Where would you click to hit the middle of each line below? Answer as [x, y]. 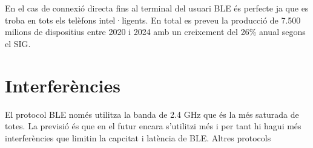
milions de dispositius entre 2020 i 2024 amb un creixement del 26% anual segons [155, 32]
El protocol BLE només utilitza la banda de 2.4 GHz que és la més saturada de [152, 114]
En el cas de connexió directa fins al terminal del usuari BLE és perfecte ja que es [157, 8]
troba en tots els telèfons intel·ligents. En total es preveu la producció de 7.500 [153, 20]
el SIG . [18, 43]
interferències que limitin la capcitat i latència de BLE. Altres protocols [138, 137]
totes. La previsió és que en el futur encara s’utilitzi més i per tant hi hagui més [153, 126]
